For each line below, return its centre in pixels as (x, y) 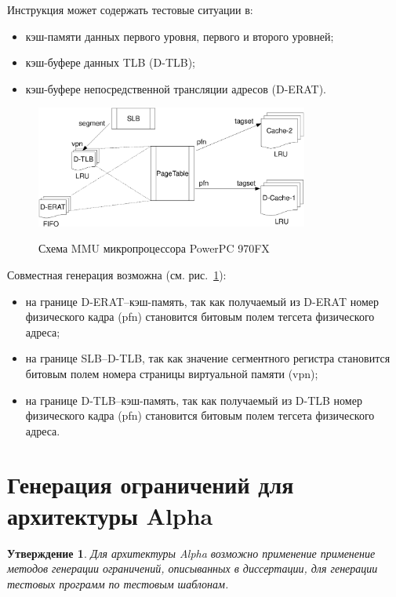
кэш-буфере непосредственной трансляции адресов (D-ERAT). (176, 88)
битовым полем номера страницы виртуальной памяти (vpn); (172, 373)
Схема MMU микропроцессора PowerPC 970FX (154, 248)
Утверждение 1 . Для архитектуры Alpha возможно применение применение (191, 553)
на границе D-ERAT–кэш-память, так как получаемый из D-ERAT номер (202, 301)
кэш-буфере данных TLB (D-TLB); (111, 62)
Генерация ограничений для (151, 484)
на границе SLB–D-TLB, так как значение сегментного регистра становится (208, 358)
